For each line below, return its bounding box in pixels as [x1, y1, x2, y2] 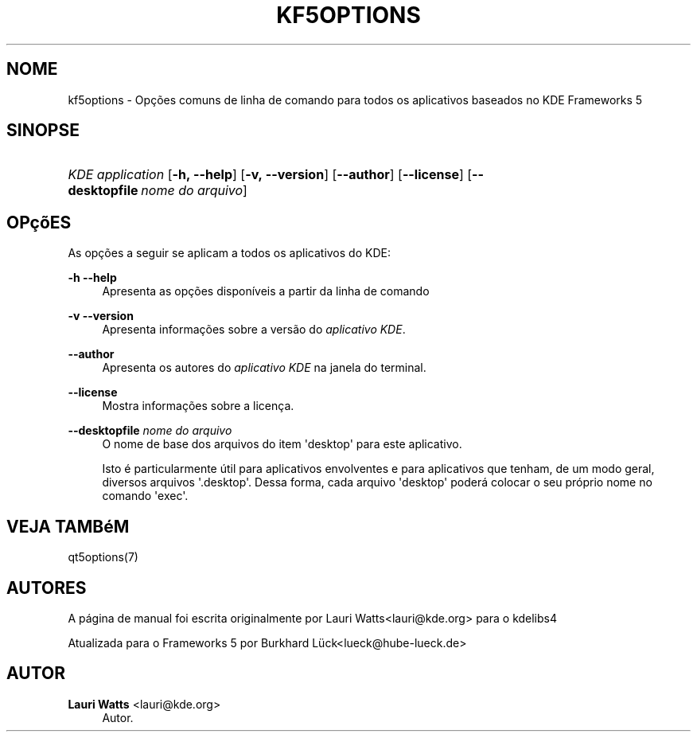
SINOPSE [6, 120, 80, 141]
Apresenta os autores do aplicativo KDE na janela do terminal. [102, 361, 426, 375]
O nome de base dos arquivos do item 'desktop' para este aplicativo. [102, 437, 462, 451]
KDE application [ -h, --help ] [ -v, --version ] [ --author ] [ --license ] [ [68, 166, 473, 183]
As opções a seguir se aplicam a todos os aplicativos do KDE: [68, 246, 391, 260]
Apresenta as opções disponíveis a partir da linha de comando [102, 284, 430, 299]
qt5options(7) [68, 550, 138, 564]
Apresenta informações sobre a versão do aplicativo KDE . [102, 322, 406, 337]
